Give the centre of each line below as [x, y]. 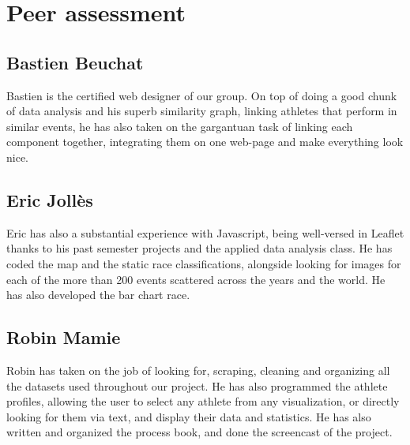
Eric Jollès [50, 199]
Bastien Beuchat [75, 62]
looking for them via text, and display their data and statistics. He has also [189, 416]
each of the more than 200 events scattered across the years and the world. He [196, 279]
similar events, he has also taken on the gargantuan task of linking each [180, 126]
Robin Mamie [64, 337]
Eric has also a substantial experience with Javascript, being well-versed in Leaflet [205, 232]
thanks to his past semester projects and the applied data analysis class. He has [199, 248]
